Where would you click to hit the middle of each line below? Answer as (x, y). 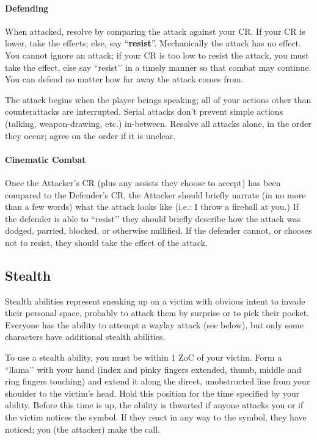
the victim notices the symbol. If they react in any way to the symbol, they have (156, 417)
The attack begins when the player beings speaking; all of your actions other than (158, 99)
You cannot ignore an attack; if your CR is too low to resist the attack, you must (157, 55)
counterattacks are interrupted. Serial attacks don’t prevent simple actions (144, 111)
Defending (27, 8)
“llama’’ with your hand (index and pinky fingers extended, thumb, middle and (153, 369)
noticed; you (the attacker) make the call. (82, 429)
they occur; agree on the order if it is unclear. (90, 135)
